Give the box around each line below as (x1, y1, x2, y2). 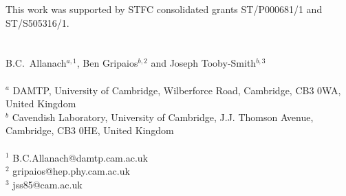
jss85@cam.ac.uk (12, 177, 83, 191)
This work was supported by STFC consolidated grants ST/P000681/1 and (6, 2, 323, 16)
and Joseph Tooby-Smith (151, 56, 257, 70)
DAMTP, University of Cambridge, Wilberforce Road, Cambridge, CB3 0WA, (12, 83, 341, 97)
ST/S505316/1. (6, 15, 69, 30)
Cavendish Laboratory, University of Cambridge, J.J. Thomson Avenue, (12, 109, 314, 124)
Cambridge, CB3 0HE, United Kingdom (6, 123, 174, 138)
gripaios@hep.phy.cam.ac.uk (12, 164, 130, 178)
